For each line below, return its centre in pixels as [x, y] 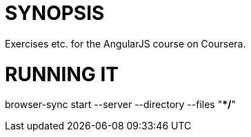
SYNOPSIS [55, 13]
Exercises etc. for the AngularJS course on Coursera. [125, 43]
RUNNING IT [62, 74]
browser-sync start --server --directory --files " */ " [120, 105]
